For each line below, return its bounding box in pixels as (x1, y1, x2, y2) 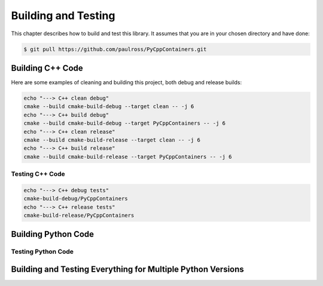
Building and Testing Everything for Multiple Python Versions (11, 265, 245, 275)
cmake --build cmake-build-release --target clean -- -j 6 (23, 136, 200, 143)
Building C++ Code (11, 63, 83, 73)
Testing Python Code (11, 248, 74, 256)
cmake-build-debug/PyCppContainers (23, 195, 128, 202)
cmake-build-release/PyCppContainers (23, 212, 135, 219)
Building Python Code (11, 229, 95, 239)
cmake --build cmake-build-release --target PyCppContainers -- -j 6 (23, 153, 232, 160)
